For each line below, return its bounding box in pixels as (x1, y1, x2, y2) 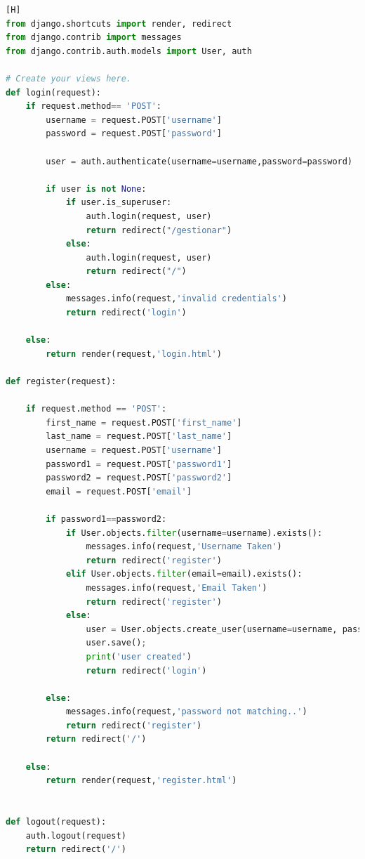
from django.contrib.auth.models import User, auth (6, 46, 252, 56)
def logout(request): (6, 817, 107, 827)
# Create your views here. (6, 73, 131, 84)
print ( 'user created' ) (86, 651, 192, 662)
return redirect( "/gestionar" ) (86, 225, 232, 235)
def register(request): (6, 376, 117, 387)
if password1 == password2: (46, 513, 167, 524)
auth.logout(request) (25, 830, 126, 841)
